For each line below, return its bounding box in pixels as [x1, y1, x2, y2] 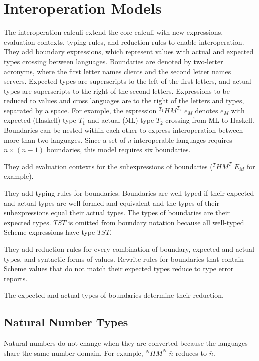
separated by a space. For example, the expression [4, 105, 157, 115]
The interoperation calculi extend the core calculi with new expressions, [4, 27, 223, 37]
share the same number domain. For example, [4, 347, 143, 358]
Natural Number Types [4, 314, 128, 330]
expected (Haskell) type [4, 115, 76, 125]
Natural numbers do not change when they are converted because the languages [4, 338, 248, 348]
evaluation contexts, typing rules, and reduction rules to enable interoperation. [4, 36, 244, 47]
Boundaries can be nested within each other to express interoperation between [4, 125, 243, 135]
